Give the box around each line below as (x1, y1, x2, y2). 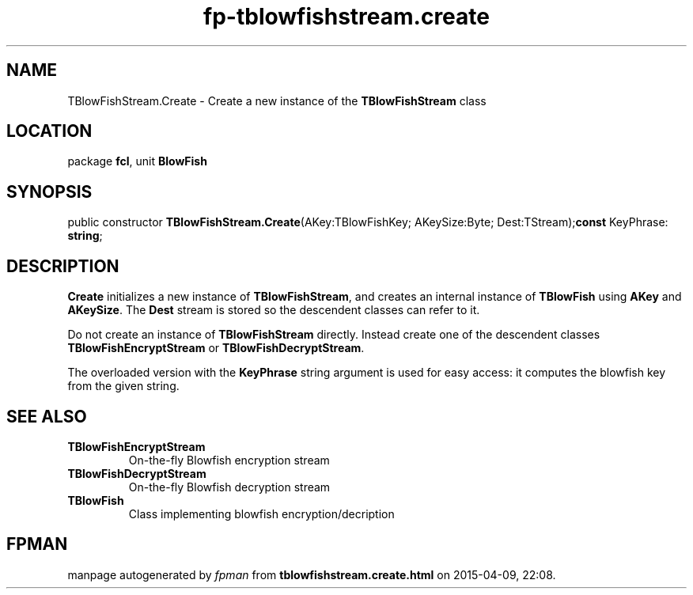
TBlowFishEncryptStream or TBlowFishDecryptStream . (67, 341, 365, 355)
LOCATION (6, 121, 93, 142)
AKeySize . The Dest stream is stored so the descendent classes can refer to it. (67, 303, 480, 317)
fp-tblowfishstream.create (203, 3, 490, 30)
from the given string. (67, 379, 180, 393)
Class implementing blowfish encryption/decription (128, 506, 395, 521)
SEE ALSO (6, 406, 87, 426)
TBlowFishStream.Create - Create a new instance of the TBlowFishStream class (67, 93, 487, 108)
